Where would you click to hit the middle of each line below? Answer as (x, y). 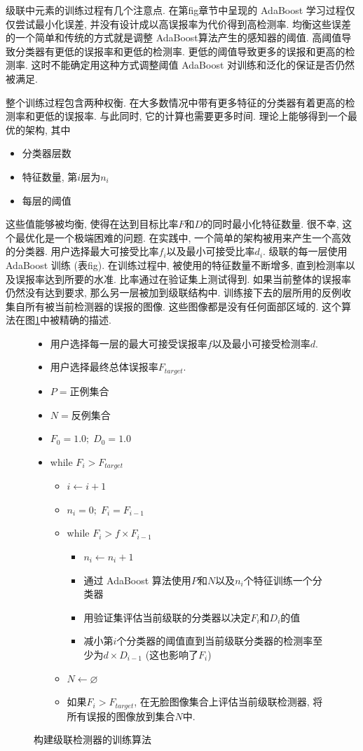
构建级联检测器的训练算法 (93, 739)
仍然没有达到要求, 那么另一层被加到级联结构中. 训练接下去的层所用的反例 (174, 292)
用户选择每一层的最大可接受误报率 (129, 343)
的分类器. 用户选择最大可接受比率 (82, 251)
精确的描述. (85, 320)
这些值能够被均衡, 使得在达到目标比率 (92, 224)
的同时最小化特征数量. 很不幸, (271, 224)
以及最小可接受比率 (211, 251)
